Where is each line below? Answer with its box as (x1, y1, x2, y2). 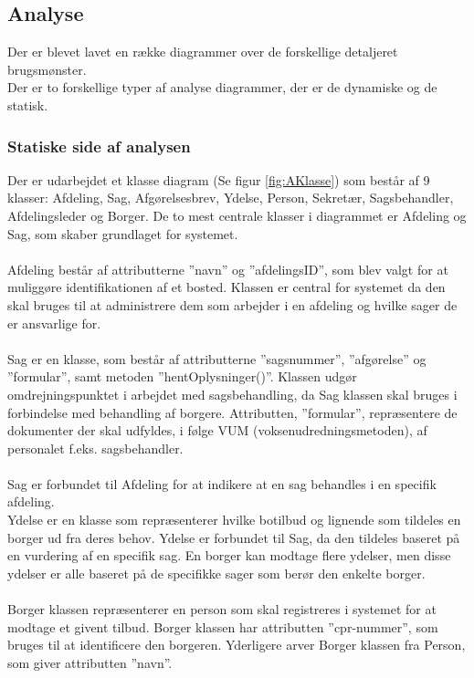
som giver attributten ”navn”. (7, 652, 173, 672)
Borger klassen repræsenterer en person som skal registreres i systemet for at (7, 600, 437, 619)
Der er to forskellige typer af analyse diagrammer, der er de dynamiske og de (7, 78, 437, 97)
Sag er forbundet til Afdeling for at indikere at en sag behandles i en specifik (7, 474, 437, 493)
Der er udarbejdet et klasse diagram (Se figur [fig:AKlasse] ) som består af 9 (7, 170, 430, 189)
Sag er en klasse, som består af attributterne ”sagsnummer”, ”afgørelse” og (7, 349, 427, 368)
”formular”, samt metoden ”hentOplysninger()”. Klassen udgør (7, 367, 357, 386)
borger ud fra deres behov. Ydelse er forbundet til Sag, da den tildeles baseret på (7, 527, 460, 547)
